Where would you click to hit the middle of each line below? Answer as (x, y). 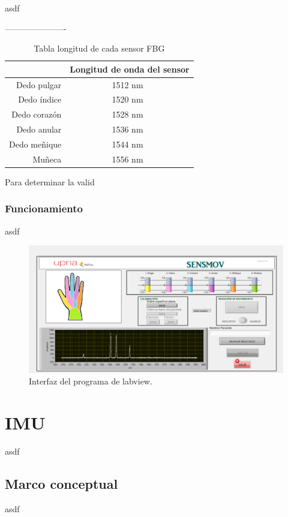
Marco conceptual (61, 484)
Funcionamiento (44, 208)
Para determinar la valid (50, 181)
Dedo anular (39, 129)
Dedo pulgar (39, 84)
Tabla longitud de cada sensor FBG (99, 48)
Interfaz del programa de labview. (91, 381)
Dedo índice (40, 99)
